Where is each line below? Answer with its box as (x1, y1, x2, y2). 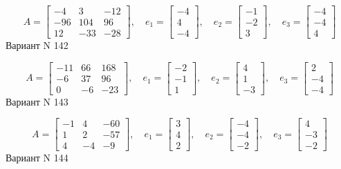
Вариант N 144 (6, 150, 68, 165)
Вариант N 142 (6, 38, 68, 52)
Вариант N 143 (6, 94, 68, 108)
